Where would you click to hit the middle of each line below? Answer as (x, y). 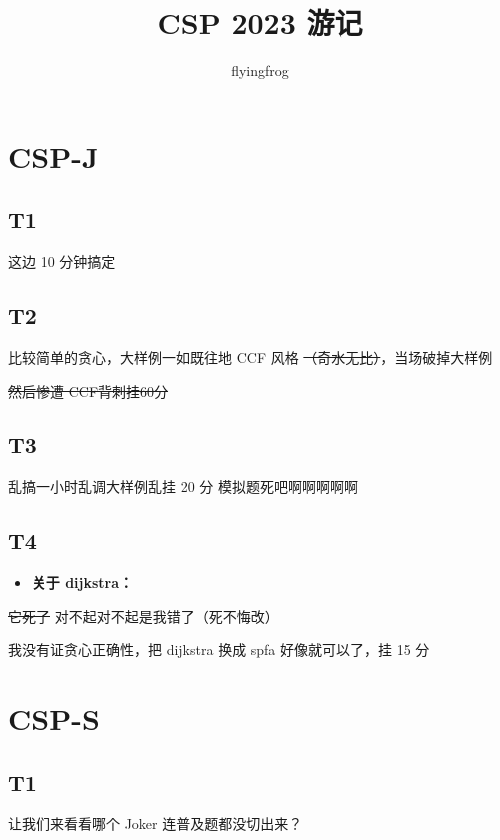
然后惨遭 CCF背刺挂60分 (88, 390)
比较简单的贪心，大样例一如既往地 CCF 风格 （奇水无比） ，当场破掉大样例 (250, 356)
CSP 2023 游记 (260, 22)
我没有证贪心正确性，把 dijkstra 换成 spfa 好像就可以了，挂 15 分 (219, 649)
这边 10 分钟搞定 (62, 261)
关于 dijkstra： (82, 582)
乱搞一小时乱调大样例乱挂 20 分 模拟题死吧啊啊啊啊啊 (183, 486)
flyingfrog (260, 70)
